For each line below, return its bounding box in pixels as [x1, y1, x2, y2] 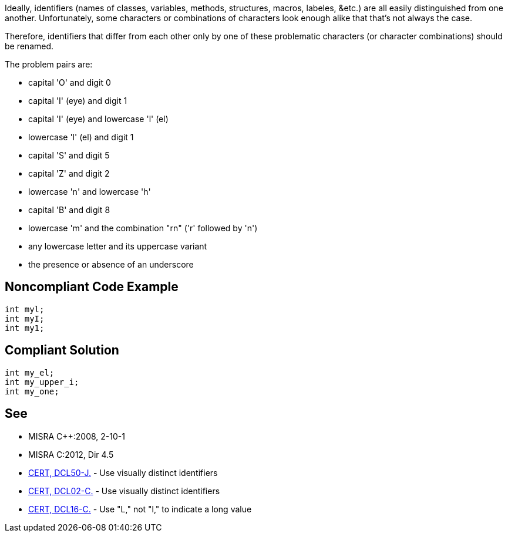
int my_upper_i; [5, 377, 79, 387]
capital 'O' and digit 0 [28, 77, 111, 87]
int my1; [5, 323, 45, 333]
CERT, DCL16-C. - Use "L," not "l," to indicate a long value [28, 504, 252, 514]
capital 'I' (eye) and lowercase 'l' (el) [28, 114, 169, 124]
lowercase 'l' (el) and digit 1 [28, 132, 134, 142]
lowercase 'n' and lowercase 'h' [28, 187, 151, 197]
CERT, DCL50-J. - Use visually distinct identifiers [28, 467, 218, 478]
